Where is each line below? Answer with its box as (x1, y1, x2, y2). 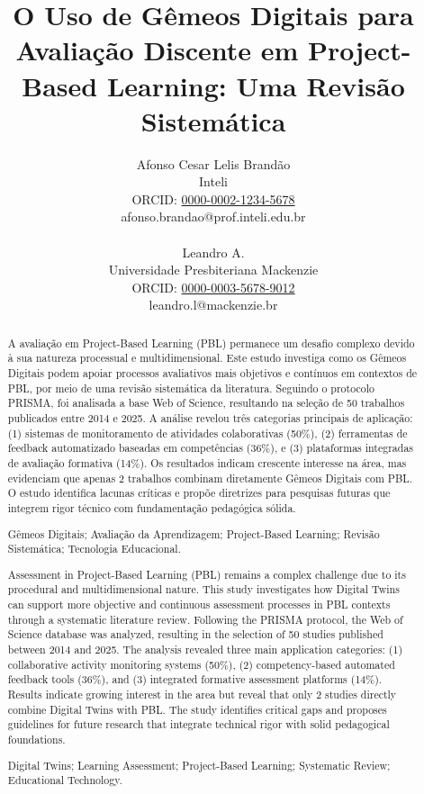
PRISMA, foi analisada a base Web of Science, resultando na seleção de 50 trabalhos (7, 395, 405, 411)
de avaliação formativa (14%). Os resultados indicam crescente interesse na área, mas (7, 456, 407, 471)
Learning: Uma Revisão (106, 67, 405, 104)
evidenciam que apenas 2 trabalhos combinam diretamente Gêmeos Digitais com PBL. (7, 470, 413, 485)
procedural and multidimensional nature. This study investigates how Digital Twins (7, 582, 400, 597)
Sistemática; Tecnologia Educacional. (7, 541, 181, 556)
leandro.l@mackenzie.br (149, 295, 278, 314)
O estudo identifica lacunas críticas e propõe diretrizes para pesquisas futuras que (7, 485, 391, 501)
